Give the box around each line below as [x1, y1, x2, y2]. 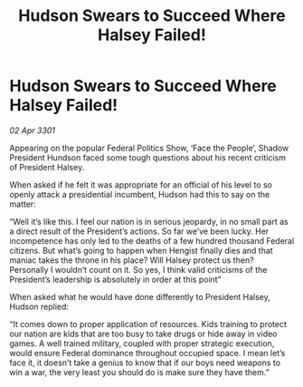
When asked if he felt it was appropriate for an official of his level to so [9, 179, 273, 190]
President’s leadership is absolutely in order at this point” [9, 274, 222, 285]
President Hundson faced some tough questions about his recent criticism [9, 151, 287, 163]
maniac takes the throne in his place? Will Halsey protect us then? [9, 255, 255, 266]
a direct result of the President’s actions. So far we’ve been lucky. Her [9, 226, 270, 237]
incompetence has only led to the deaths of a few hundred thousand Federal [9, 235, 295, 246]
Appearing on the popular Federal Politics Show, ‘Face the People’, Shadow [9, 142, 289, 153]
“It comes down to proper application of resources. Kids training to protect [9, 318, 288, 329]
